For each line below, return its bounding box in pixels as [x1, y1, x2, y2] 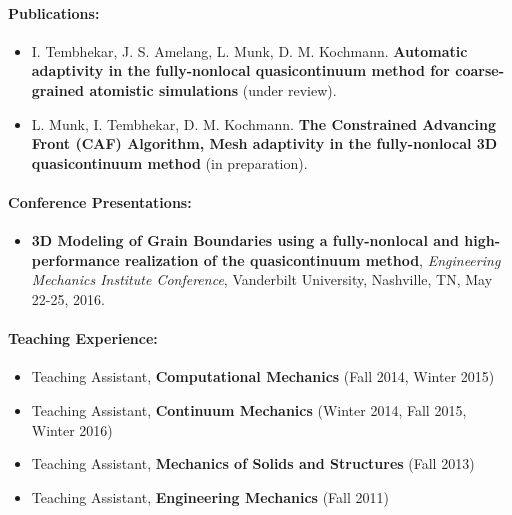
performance [31, 249, 120, 270]
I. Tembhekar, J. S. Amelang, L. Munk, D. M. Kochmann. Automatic [31, 40, 468, 61]
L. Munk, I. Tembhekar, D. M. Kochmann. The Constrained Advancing [31, 113, 496, 134]
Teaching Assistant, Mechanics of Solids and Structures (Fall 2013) [31, 453, 475, 474]
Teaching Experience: [8, 328, 158, 349]
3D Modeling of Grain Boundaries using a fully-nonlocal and [31, 230, 459, 251]
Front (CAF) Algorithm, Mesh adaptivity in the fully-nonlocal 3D [31, 133, 498, 154]
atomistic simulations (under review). [89, 79, 337, 100]
